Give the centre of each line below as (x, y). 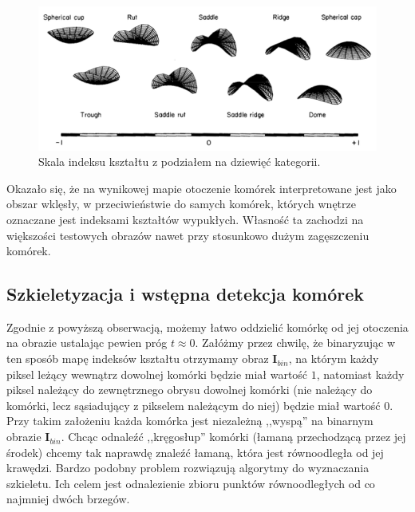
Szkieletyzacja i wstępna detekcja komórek (186, 294)
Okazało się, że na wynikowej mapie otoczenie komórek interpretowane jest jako (202, 188)
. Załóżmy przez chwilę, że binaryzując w (295, 343)
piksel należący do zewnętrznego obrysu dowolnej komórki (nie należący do (190, 390)
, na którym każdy (334, 358)
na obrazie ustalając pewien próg (87, 343)
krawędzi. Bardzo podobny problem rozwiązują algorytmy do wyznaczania (188, 468)
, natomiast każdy (360, 374)
